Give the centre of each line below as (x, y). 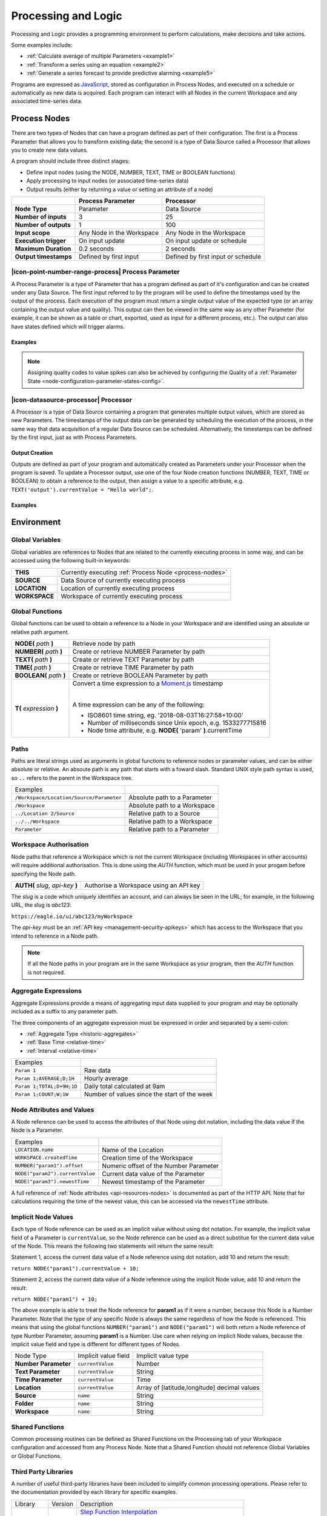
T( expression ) (37, 708)
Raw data (97, 1070)
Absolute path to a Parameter (170, 797)
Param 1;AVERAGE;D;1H (45, 1078)
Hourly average (106, 1078)
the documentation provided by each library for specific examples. (94, 1492)
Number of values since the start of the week (148, 1095)
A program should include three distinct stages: (71, 161)
